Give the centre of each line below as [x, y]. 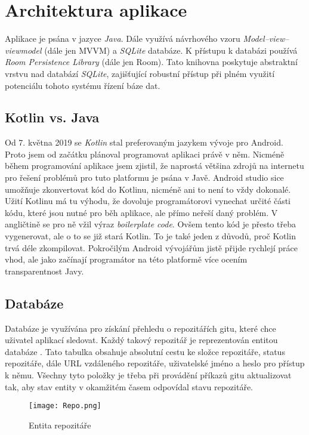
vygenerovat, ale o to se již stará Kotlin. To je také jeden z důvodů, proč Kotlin [150, 236]
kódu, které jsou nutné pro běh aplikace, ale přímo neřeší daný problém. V [141, 212]
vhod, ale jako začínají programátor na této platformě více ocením [126, 259]
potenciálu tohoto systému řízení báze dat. [83, 85]
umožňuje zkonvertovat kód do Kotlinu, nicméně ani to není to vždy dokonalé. [148, 189]
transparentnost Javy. [44, 271]
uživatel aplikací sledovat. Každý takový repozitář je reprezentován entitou [141, 340]
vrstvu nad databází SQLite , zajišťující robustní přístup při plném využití [140, 73]
